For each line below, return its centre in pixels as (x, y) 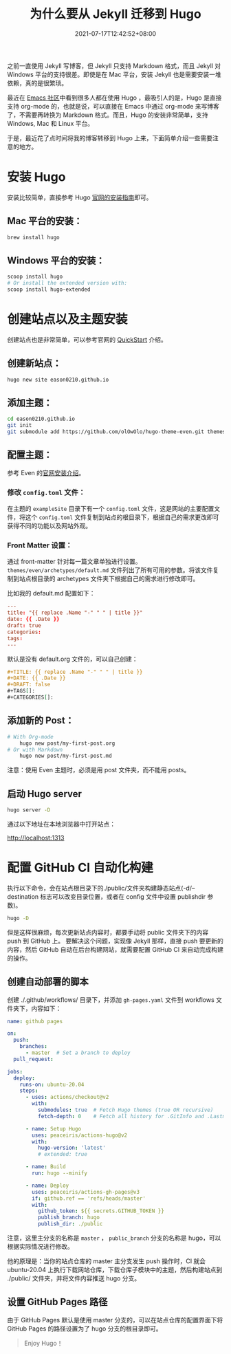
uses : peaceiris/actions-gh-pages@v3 (86, 1192)
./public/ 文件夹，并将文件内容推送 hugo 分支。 (74, 1278)
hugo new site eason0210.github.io (58, 380)
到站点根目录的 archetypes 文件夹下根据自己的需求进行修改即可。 (106, 579)
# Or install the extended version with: (67, 283)
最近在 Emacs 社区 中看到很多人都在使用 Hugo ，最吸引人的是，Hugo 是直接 (114, 98)
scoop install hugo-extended (49, 290)
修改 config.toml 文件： (46, 492)
